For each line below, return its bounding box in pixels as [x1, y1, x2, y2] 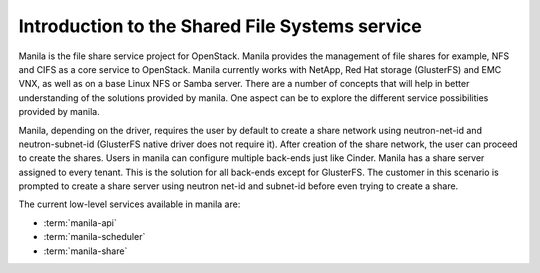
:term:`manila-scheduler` [43, 231, 146, 243]
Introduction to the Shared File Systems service [18, 15, 422, 37]
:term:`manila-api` [43, 216, 117, 229]
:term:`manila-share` [43, 245, 128, 257]
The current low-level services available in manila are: [18, 198, 241, 210]
